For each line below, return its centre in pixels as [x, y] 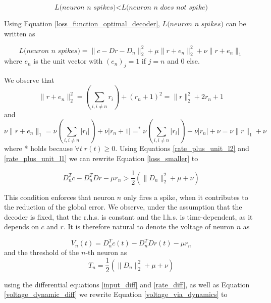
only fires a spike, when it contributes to [186, 197]
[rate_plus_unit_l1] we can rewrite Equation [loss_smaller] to [101, 158]
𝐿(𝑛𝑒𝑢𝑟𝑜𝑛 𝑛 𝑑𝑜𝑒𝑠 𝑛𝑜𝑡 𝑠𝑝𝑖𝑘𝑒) [165, 8]
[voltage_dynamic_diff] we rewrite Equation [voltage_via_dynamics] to [116, 294]
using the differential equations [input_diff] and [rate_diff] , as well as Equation [127, 284]
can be [236, 23]
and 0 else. [183, 61]
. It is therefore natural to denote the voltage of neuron [149, 226]
